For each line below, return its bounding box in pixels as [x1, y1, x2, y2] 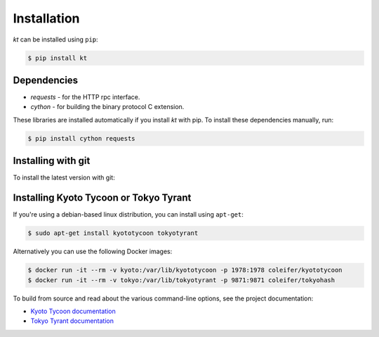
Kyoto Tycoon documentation [30, 307, 116, 315]
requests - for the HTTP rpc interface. [30, 93, 140, 101]
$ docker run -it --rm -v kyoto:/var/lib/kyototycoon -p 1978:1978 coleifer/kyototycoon [27, 266, 343, 274]
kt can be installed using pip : [13, 35, 98, 44]
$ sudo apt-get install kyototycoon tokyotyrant [27, 229, 199, 237]
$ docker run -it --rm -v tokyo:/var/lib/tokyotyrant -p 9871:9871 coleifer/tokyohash [27, 276, 335, 284]
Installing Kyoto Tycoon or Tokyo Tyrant [13, 192, 192, 204]
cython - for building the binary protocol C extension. [30, 103, 185, 111]
